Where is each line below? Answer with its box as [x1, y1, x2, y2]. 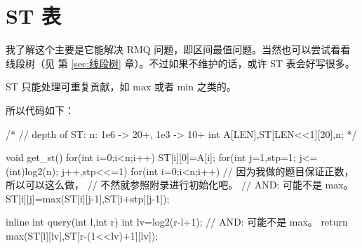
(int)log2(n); [6, 163, 59, 178]
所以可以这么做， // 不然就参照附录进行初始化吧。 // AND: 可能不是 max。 [6, 177, 354, 192]
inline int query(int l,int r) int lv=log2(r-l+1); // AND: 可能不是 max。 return [6, 214, 348, 229]
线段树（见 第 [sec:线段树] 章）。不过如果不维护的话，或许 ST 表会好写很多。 [6, 55, 355, 70]
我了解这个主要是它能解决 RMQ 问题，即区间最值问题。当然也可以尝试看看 [6, 42, 351, 57]
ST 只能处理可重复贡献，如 [6, 79, 130, 94]
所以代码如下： [6, 102, 74, 117]
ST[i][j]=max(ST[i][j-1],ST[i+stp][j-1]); [6, 191, 170, 205]
